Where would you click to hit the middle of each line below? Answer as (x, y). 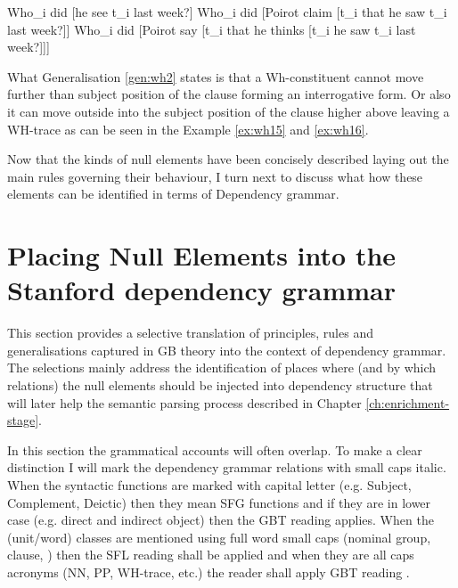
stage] (23, 420)
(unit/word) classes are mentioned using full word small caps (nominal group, (219, 537)
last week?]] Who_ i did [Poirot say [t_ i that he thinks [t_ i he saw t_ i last (212, 29)
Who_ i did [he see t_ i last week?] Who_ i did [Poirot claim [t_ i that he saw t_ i (227, 12)
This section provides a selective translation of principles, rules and (190, 333)
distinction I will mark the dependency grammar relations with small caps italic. (227, 467)
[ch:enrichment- (408, 402)
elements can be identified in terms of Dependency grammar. (173, 194)
